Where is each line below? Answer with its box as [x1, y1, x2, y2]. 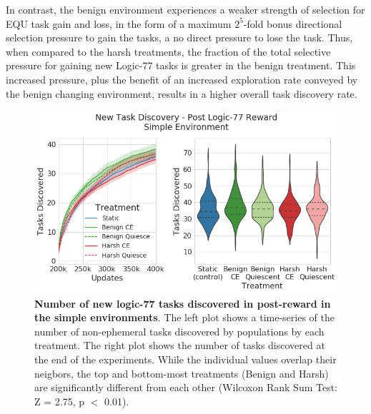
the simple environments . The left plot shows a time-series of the [34, 310, 335, 325]
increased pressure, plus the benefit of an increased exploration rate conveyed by [6, 71, 358, 86]
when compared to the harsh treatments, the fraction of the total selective [6, 44, 331, 59]
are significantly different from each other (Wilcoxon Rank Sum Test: [34, 380, 338, 395]
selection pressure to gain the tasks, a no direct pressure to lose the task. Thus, [6, 30, 353, 45]
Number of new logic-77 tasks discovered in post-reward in [34, 296, 331, 310]
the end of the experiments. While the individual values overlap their [34, 351, 337, 366]
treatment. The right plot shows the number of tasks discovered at [34, 338, 325, 353]
